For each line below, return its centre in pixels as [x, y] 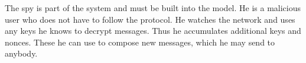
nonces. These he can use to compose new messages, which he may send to [140, 42]
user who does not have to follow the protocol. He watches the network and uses [150, 19]
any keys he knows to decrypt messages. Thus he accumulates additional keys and [153, 31]
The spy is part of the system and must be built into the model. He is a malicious [153, 8]
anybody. [21, 53]
